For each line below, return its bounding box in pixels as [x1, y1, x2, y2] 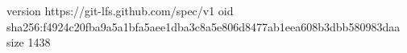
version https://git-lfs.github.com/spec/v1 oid [6, 2, 234, 18]
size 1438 [6, 34, 51, 51]
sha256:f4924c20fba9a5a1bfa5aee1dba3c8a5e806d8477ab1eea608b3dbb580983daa [6, 18, 401, 35]
